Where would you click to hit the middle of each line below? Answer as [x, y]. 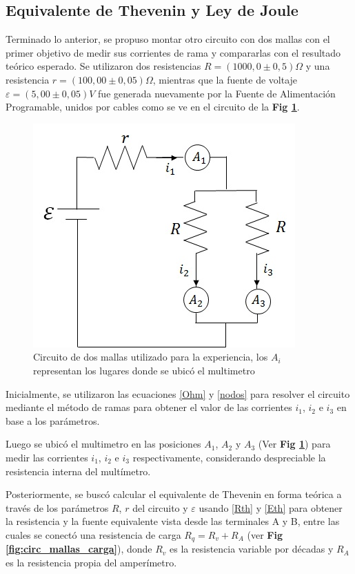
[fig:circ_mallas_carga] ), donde [79, 549]
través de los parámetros [57, 507]
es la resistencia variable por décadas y [252, 549]
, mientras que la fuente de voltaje [225, 79]
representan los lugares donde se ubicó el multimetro [144, 370]
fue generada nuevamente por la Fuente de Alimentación [217, 93]
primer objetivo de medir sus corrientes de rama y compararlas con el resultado [173, 52]
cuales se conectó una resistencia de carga [93, 534]
